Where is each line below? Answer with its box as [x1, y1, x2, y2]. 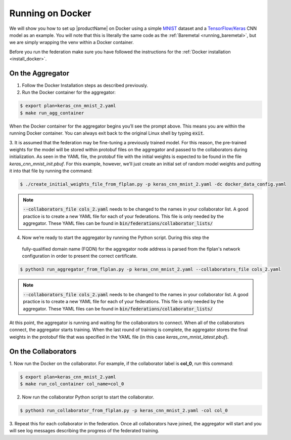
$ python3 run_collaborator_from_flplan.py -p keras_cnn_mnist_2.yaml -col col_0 [20, 408, 228, 413]
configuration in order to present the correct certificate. [22, 253, 138, 259]
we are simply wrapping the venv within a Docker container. [9, 39, 134, 46]
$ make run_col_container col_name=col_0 [20, 381, 124, 387]
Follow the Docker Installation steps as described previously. [22, 83, 149, 89]
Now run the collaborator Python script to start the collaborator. [22, 394, 154, 400]
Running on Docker [9, 8, 91, 19]
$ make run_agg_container [20, 110, 84, 116]
